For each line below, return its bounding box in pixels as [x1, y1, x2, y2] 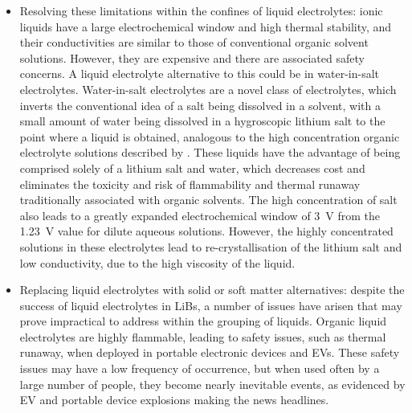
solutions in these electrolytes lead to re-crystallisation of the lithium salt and [19, 238, 402, 255]
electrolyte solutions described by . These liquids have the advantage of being [19, 144, 401, 161]
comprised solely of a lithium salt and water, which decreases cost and [19, 159, 365, 176]
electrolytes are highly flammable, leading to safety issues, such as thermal [19, 328, 386, 345]
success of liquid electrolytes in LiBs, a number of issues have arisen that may [19, 296, 402, 313]
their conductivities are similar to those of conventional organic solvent [19, 34, 369, 51]
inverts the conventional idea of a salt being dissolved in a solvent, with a [19, 96, 381, 113]
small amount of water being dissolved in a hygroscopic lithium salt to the [19, 112, 385, 129]
